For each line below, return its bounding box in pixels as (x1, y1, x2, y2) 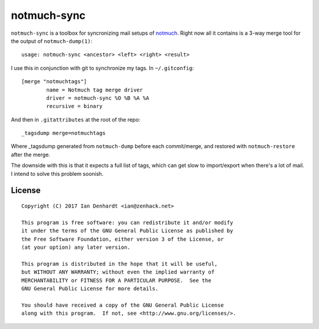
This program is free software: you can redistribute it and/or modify (21, 219, 233, 226)
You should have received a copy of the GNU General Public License (21, 301, 224, 308)
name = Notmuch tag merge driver (46, 86, 143, 93)
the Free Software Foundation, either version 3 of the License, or (21, 236, 224, 242)
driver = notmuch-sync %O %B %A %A (46, 94, 149, 101)
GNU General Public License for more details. (21, 285, 159, 292)
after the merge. (11, 151, 50, 158)
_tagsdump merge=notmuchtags (21, 130, 106, 137)
